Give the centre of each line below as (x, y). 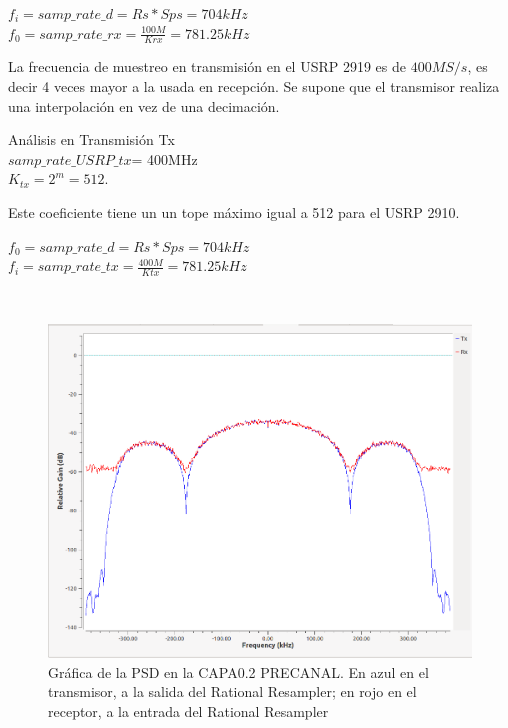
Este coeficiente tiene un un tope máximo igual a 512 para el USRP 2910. (234, 211)
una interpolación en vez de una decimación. (144, 105)
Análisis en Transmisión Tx (91, 139)
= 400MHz (164, 158)
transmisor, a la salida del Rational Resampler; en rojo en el (232, 691)
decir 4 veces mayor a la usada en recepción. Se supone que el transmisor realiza (254, 86)
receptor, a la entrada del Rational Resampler (188, 710)
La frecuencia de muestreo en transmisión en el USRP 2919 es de (207, 66)
